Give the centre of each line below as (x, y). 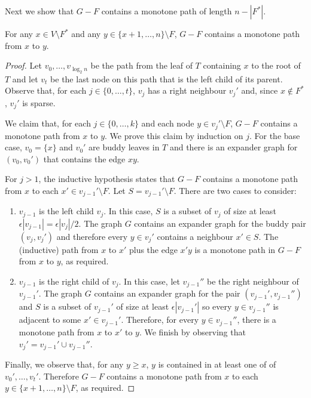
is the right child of (74, 281)
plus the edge (153, 249)
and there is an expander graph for (234, 147)
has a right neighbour (187, 90)
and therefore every (92, 236)
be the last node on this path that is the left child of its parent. (167, 78)
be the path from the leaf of (141, 65)
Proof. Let (23, 65)
